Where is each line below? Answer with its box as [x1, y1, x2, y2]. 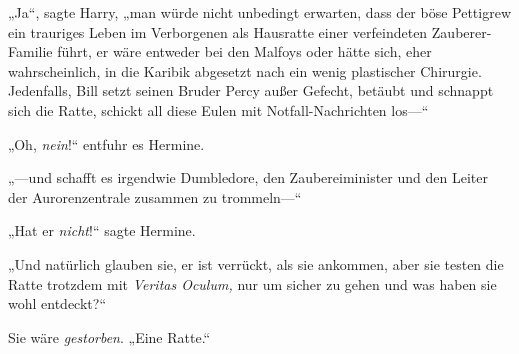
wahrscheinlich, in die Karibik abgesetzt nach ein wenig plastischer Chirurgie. [8, 60, 482, 81]
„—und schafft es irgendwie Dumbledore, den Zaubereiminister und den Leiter [8, 167, 488, 188]
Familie [8, 41, 53, 62]
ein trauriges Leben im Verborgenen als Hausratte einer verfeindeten [8, 21, 428, 42]
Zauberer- [431, 21, 492, 42]
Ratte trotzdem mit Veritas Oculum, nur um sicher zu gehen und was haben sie [8, 273, 497, 294]
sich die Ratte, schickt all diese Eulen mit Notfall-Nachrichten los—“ [8, 99, 429, 120]
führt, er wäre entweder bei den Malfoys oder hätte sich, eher [57, 41, 432, 62]
